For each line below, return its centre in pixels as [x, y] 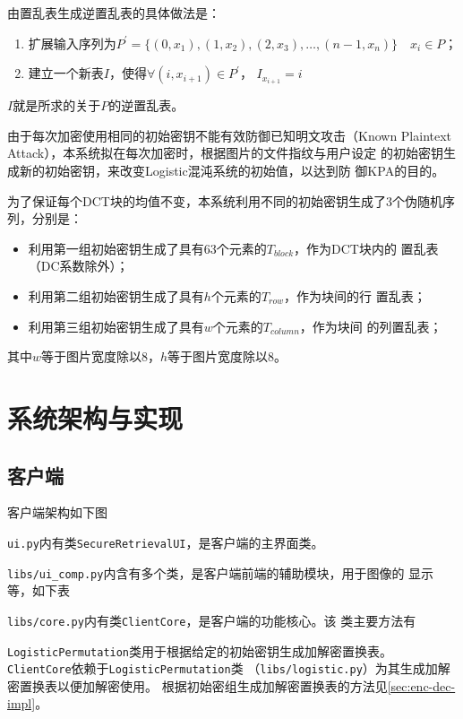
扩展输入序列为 [72, 43]
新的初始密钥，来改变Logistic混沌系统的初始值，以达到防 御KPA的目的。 [232, 171]
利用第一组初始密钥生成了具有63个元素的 [147, 248]
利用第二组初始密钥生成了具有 [116, 296]
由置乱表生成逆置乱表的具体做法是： [114, 13]
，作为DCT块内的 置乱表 [366, 248]
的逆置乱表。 [146, 105]
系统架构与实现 [95, 418]
